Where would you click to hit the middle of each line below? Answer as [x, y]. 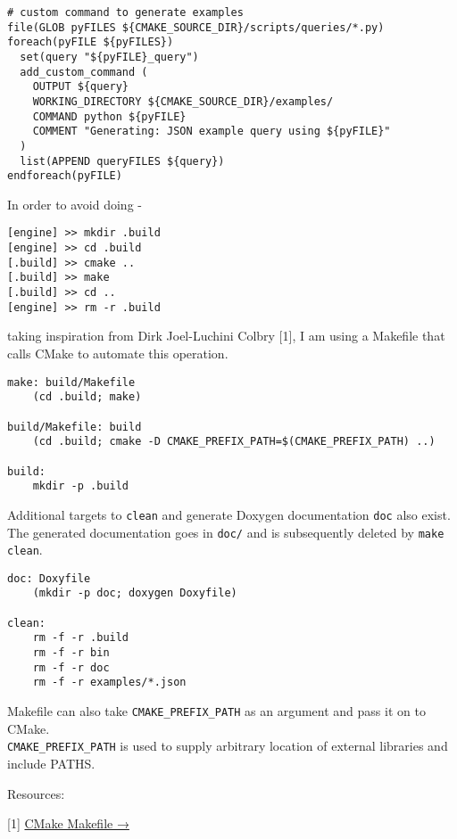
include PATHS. [51, 763]
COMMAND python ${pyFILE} [109, 116]
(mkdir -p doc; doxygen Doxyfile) [135, 593]
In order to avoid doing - [75, 204]
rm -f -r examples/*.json [109, 683]
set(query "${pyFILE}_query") [109, 57]
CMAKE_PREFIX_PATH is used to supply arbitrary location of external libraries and [228, 746]
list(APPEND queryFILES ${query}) [122, 161]
